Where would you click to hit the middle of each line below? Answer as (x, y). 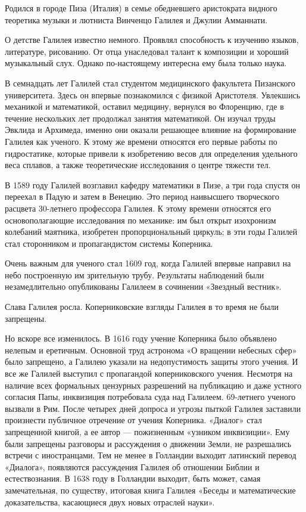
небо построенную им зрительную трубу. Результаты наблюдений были (135, 274)
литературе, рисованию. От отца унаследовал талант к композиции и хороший (147, 51)
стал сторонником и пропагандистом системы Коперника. (109, 243)
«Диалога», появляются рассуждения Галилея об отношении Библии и (132, 466)
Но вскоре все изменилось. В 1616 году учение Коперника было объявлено (141, 338)
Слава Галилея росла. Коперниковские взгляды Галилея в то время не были (142, 307)
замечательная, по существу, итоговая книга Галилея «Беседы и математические (150, 490)
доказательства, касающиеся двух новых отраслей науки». (110, 502)
